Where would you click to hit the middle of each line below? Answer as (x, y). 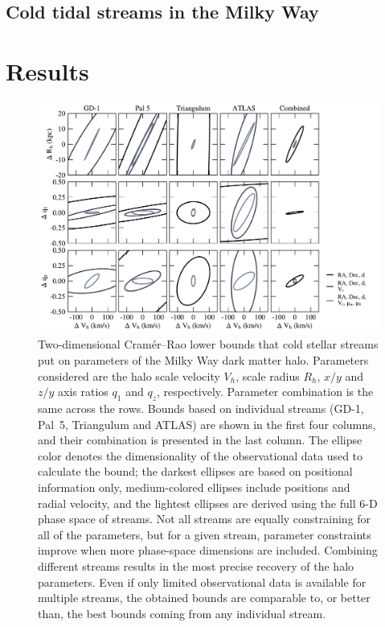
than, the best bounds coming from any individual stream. (182, 613)
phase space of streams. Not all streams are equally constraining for (205, 519)
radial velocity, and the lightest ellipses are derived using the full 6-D (208, 503)
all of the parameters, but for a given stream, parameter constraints (205, 534)
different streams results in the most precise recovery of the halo (196, 565)
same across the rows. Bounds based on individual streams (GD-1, (201, 408)
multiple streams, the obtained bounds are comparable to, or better (204, 598)
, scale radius (268, 375)
